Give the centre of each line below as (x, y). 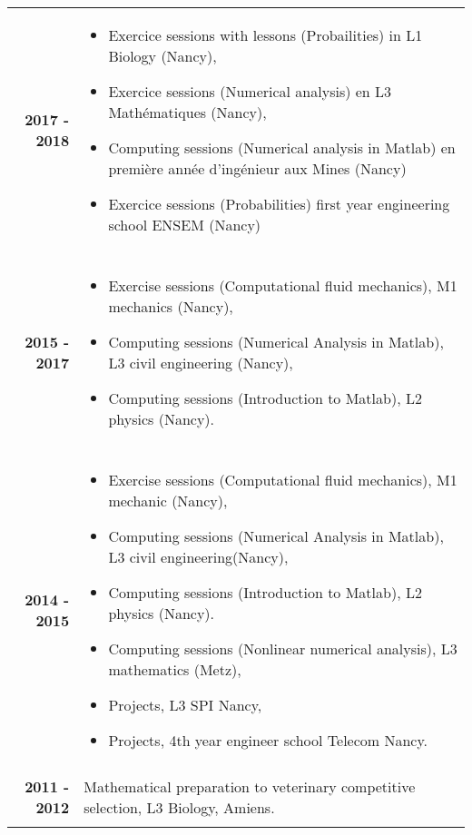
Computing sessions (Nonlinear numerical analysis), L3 (283, 648)
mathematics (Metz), (175, 669)
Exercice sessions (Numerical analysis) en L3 (250, 91)
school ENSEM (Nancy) (185, 225)
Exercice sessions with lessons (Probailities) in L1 (265, 35)
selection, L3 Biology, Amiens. (179, 807)
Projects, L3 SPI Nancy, (185, 705)
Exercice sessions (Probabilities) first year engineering (279, 204)
